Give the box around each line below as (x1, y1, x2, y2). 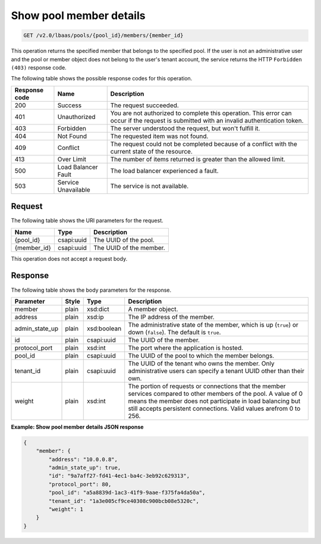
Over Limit (57, 155, 86, 163)
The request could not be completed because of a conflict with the (110, 140, 297, 148)
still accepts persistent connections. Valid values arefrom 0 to (128, 404, 301, 412)
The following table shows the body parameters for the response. (11, 286, 172, 293)
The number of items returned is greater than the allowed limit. (110, 155, 285, 163)
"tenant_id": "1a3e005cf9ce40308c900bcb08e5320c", (48, 498, 199, 504)
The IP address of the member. (128, 312, 215, 321)
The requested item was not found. (110, 132, 209, 140)
